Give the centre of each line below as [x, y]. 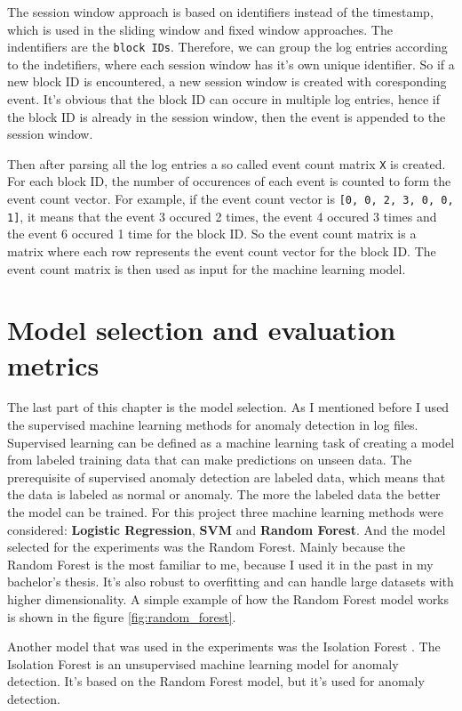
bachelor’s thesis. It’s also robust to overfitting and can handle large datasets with [231, 582]
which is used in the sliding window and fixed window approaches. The [200, 29]
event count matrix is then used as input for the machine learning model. [207, 268]
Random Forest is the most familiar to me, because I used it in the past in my [220, 564]
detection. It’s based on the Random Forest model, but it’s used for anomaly [216, 681]
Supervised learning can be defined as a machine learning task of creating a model [231, 442]
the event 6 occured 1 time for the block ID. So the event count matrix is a [212, 234]
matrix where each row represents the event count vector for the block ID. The [222, 250]
